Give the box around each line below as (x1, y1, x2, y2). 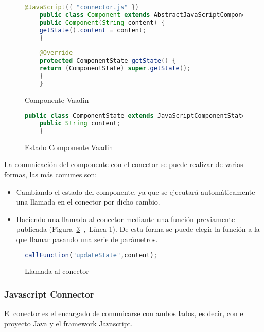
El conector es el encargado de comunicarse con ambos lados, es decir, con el (4, 308, 245, 319)
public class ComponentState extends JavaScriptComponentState (25, 112, 246, 120)
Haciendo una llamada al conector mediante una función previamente (16, 213, 235, 224)
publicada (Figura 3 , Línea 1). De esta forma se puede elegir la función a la (16, 224, 260, 234)
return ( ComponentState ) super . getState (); (39, 65, 191, 72)
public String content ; (39, 120, 121, 127)
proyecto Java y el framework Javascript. (4, 318, 133, 328)
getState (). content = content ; (39, 26, 147, 34)
